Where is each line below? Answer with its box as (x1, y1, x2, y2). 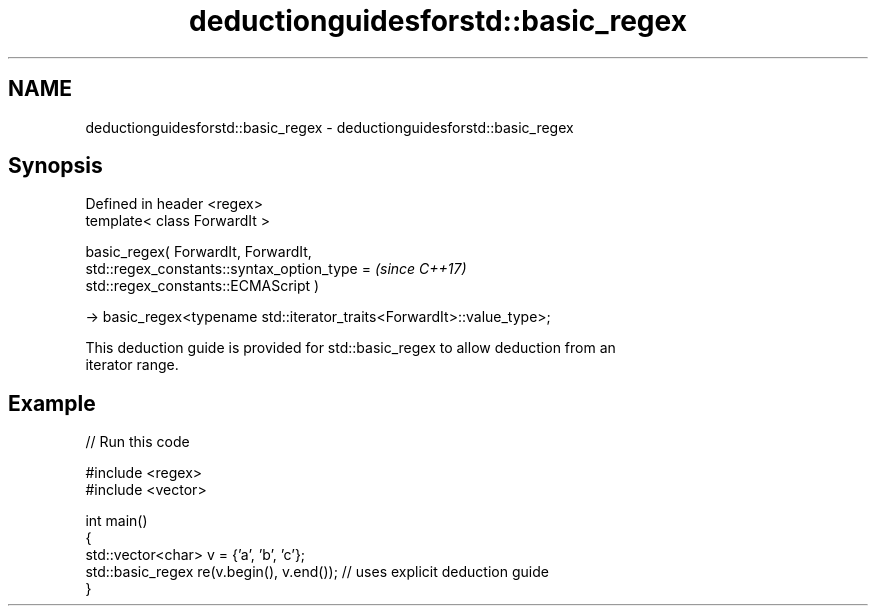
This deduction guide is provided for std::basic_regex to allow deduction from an (85, 339, 616, 357)
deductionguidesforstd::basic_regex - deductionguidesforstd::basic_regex (85, 118, 574, 136)
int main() (85, 512, 148, 530)
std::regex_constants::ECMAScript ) (85, 277, 320, 295)
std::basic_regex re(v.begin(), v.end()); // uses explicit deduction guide (85, 563, 549, 581)
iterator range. (85, 356, 179, 374)
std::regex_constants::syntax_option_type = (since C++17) (85, 260, 467, 278)
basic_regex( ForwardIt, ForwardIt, (85, 243, 312, 261)
